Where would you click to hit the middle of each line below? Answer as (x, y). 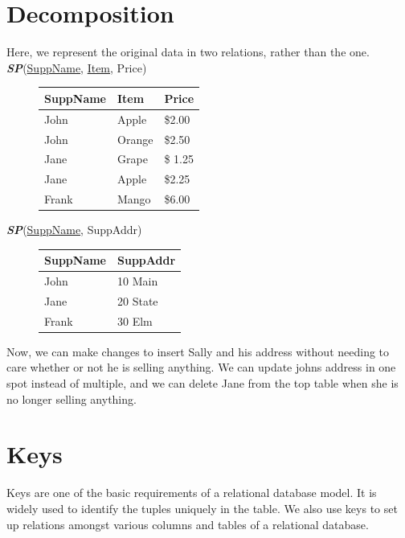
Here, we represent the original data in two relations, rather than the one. (188, 52)
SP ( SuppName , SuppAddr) (74, 230)
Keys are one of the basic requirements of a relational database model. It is (192, 493)
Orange (135, 139)
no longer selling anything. (72, 398)
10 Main (138, 281)
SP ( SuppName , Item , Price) (77, 67)
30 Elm (135, 320)
